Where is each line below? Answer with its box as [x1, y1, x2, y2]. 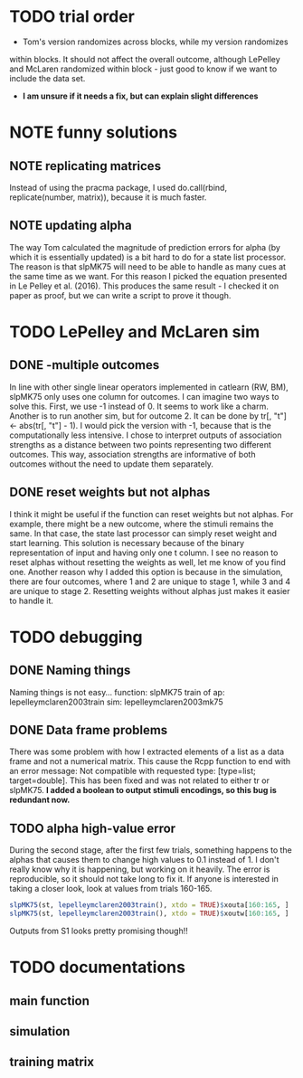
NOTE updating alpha [9, 218, 133, 233]
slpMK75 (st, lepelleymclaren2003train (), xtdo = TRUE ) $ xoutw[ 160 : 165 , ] [9, 909, 289, 919]
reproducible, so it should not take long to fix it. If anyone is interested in [9, 874, 279, 884]
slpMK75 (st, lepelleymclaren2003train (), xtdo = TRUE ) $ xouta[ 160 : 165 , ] [9, 901, 289, 910]
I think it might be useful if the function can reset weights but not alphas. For [9, 508, 294, 519]
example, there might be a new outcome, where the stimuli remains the [9, 518, 274, 529]
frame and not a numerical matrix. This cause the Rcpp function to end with [9, 756, 291, 767]
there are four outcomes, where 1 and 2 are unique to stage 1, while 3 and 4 [9, 576, 291, 587]
